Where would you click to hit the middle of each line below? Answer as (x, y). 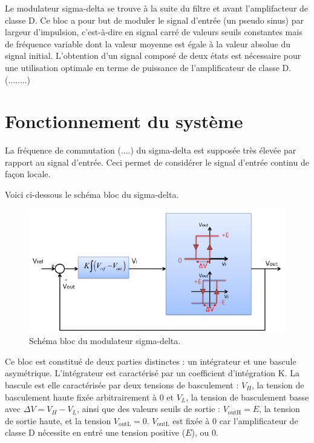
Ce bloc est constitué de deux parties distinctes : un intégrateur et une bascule (151, 361)
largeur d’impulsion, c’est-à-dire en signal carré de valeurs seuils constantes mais (154, 32)
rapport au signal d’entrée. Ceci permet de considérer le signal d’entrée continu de (157, 162)
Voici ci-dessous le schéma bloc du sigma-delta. (92, 194)
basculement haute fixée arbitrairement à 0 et (90, 397)
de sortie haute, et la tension (58, 420)
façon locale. (28, 174)
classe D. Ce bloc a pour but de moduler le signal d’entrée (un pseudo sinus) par (154, 20)
